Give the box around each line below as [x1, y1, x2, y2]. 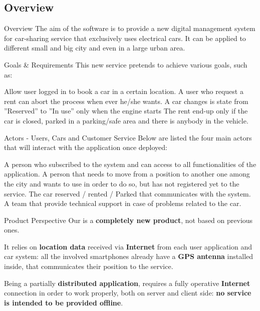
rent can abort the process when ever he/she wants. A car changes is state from [4, 95, 248, 106]
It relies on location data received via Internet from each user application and [4, 241, 252, 251]
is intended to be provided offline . [4, 297, 123, 307]
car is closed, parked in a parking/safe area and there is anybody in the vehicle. [4, 115, 248, 125]
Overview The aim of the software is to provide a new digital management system [4, 23, 255, 33]
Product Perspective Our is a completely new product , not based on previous [4, 214, 253, 225]
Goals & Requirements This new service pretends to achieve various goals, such [4, 59, 247, 69]
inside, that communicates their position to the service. [4, 261, 173, 271]
